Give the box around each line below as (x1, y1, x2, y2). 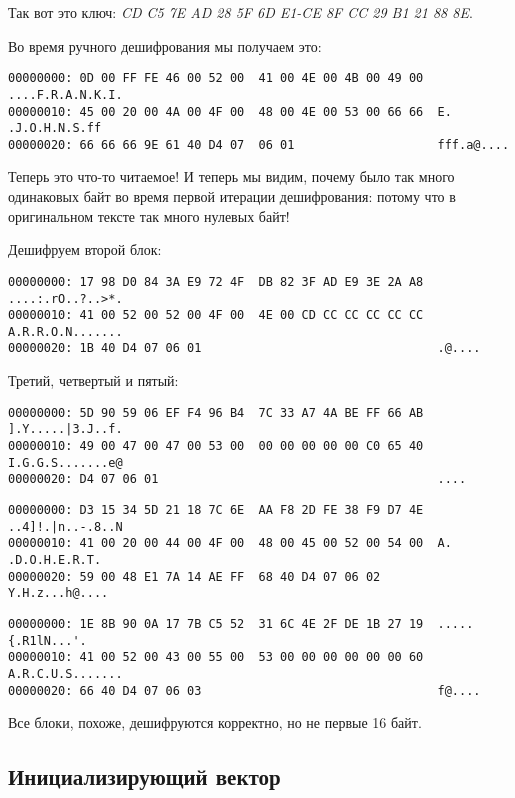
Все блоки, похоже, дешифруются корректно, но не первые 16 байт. (8, 712, 422, 733)
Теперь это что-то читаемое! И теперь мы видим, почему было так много (8, 166, 455, 187)
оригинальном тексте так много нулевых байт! (8, 205, 290, 226)
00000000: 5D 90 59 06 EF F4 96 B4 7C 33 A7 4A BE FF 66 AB (8, 405, 424, 420)
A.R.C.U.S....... (8, 666, 123, 681)
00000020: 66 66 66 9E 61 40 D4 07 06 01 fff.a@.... (8, 137, 510, 152)
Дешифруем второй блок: (8, 239, 162, 260)
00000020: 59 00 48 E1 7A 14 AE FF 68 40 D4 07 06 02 (8, 569, 381, 584)
